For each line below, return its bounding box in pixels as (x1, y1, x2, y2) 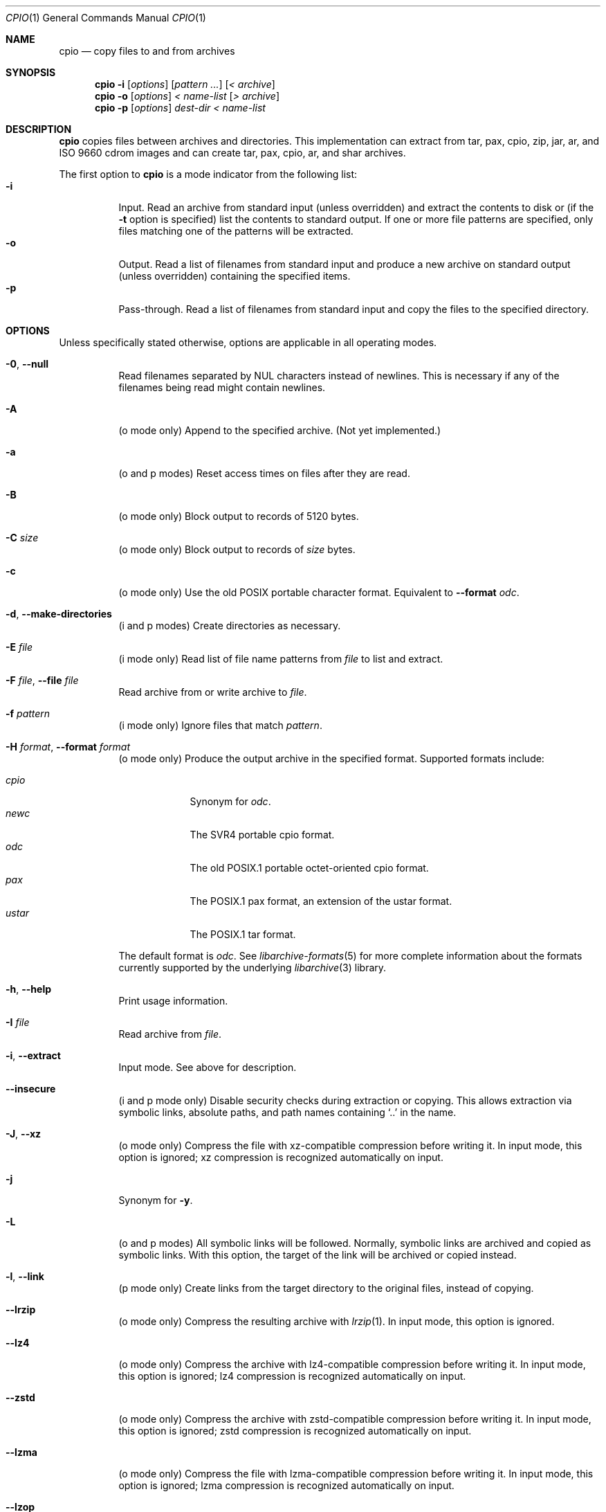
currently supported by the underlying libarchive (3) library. (118, 962, 387, 973)
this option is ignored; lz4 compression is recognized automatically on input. (118, 1370, 466, 1382)
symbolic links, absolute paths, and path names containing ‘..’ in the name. (118, 1106, 457, 1118)
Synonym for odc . (190, 795, 271, 807)
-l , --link (6, 1270, 44, 1282)
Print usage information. (118, 995, 228, 1007)
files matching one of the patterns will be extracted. (118, 225, 353, 237)
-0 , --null (6, 358, 49, 370)
